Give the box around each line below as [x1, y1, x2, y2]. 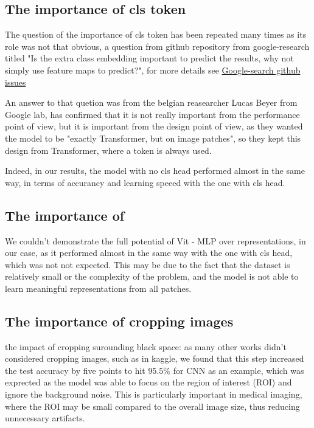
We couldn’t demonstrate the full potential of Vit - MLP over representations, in [5, 234, 306, 247]
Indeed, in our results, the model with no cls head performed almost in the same [5, 164, 305, 177]
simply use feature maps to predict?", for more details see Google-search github [5, 63, 301, 76]
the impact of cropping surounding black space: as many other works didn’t [5, 340, 287, 353]
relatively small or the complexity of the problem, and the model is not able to [5, 270, 299, 283]
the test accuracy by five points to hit [5, 364, 145, 376]
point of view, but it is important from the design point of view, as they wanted [5, 120, 303, 133]
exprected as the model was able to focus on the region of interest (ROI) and [5, 376, 292, 388]
